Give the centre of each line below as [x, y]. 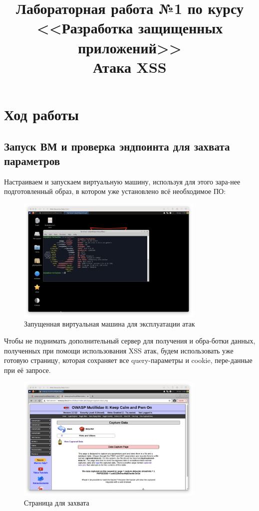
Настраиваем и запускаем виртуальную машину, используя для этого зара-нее [122, 181]
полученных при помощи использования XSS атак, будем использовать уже [119, 350]
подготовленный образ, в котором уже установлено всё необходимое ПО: [115, 191]
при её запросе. [27, 370]
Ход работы [41, 114]
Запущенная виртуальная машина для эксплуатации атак [110, 324]
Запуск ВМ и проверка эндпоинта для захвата [117, 146]
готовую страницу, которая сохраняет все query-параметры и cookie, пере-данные [128, 360]
